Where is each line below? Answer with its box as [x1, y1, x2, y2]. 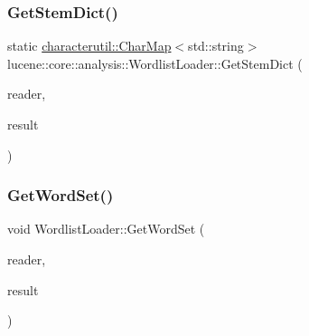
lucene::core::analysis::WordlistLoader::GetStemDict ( [7, 53, 303, 72]
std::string [188, 36, 244, 55]
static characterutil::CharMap [7, 36, 172, 55]
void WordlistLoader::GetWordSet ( [7, 219, 205, 238]
